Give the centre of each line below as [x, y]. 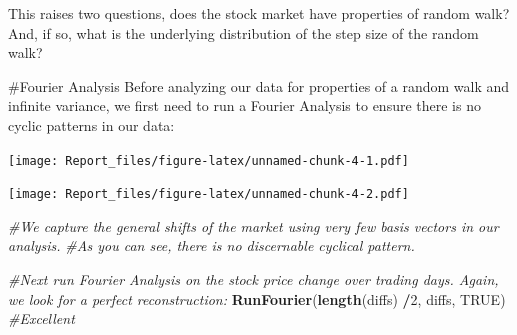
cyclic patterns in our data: [91, 124]
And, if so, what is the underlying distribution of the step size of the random [243, 32]
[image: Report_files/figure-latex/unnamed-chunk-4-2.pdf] [208, 194]
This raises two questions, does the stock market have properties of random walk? [259, 13]
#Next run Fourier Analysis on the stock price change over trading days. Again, [253, 279]
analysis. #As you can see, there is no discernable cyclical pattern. [211, 245]
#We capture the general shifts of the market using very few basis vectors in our [253, 225]
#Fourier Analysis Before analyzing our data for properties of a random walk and [259, 85]
